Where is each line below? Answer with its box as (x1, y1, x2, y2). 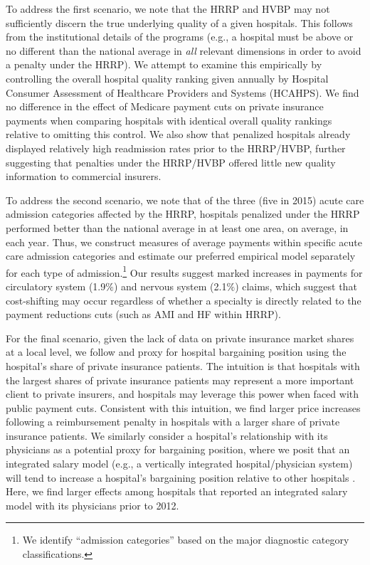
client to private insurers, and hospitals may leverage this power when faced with (6, 386, 359, 401)
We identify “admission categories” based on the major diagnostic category (22, 532, 349, 547)
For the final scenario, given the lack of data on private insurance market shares (6, 330, 354, 345)
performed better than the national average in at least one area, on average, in (6, 220, 349, 235)
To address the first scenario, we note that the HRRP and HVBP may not (6, 1, 330, 16)
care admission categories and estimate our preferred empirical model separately (6, 248, 356, 263)
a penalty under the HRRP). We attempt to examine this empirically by (6, 57, 322, 72)
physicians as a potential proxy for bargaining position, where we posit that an (6, 442, 350, 457)
